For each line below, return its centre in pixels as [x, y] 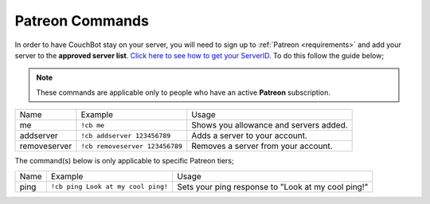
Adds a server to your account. [250, 135]
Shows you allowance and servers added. [270, 125]
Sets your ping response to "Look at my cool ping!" [272, 186]
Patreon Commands [82, 21]
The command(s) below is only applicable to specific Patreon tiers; [124, 161]
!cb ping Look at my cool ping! [109, 186]
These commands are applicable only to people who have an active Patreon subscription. [183, 92]
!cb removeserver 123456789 [132, 146]
